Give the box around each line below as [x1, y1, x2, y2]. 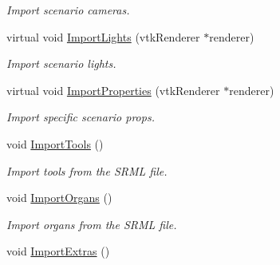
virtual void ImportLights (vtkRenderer [6, 28, 200, 45]
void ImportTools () [6, 135, 104, 152]
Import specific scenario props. [6, 109, 155, 125]
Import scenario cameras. [6, 2, 130, 18]
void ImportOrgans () [6, 189, 112, 206]
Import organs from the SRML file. [6, 216, 177, 232]
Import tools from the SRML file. [6, 162, 168, 179]
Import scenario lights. [6, 55, 116, 72]
